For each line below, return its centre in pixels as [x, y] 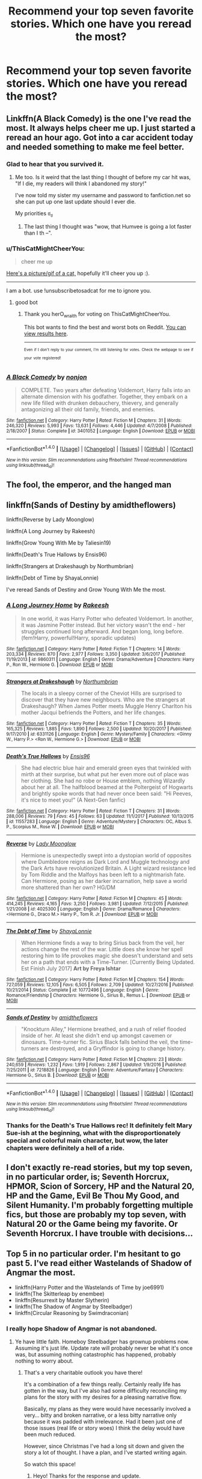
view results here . [46, 334]
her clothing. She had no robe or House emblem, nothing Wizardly [103, 781]
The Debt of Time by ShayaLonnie [49, 931]
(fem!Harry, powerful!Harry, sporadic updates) [78, 638]
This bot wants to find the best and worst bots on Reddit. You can [105, 327]
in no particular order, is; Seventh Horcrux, [88, 1177]
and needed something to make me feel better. [95, 147]
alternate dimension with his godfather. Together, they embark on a [104, 397]
